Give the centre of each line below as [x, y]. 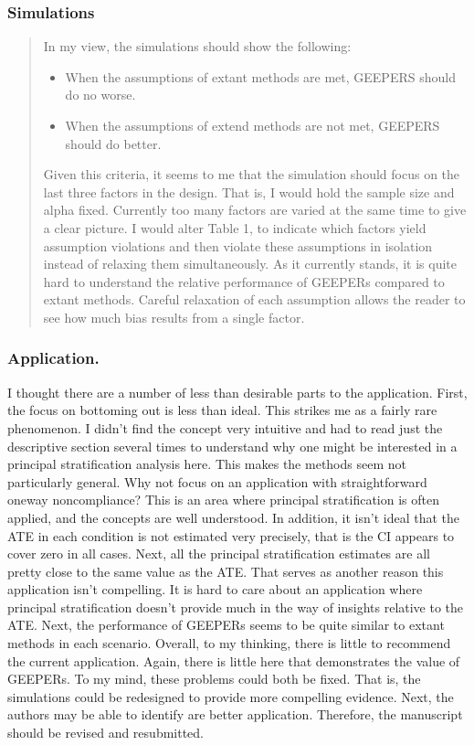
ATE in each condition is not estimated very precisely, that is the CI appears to [231, 535]
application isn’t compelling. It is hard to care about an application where [215, 589]
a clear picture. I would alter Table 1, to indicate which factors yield [235, 227]
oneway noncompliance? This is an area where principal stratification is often [223, 500]
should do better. [113, 143]
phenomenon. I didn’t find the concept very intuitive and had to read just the [225, 427]
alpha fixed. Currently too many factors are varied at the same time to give [255, 210]
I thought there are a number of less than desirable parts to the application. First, [237, 392]
